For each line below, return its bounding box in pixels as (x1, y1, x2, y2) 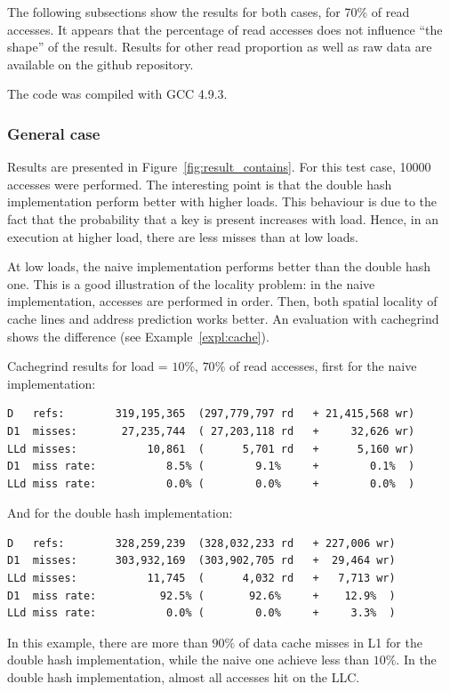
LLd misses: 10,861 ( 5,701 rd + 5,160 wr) (7, 442, 415, 455)
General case (7, 122, 100, 144)
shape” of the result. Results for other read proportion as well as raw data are (7, 37, 432, 56)
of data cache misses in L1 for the (238, 632, 422, 651)
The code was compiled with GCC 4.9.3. (7, 84, 228, 103)
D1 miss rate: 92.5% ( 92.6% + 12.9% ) (7, 589, 396, 602)
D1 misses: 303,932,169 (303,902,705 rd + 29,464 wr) (7, 554, 396, 567)
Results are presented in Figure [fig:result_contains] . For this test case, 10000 (7, 157, 431, 176)
